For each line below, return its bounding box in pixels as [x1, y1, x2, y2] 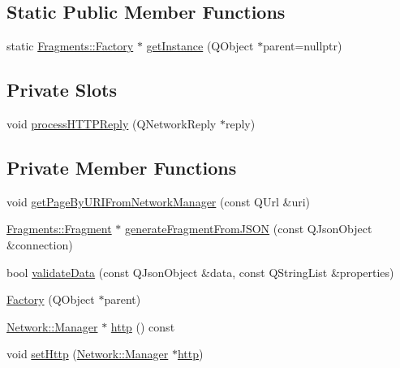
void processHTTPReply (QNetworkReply [6, 115, 217, 132]
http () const [110, 318, 175, 335]
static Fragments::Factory [6, 37, 134, 54]
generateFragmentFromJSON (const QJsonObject [125, 220, 372, 237]
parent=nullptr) [263, 37, 342, 54]
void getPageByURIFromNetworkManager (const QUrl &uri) [6, 193, 311, 210]
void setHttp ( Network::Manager [6, 345, 169, 362]
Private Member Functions [6, 154, 237, 180]
